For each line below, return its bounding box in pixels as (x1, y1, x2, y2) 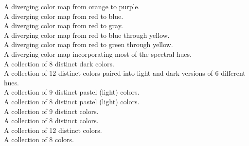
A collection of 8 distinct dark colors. (4, 58, 114, 68)
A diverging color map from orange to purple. (4, 1, 140, 11)
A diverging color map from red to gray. (4, 20, 123, 31)
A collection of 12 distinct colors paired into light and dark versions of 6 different (4, 68, 246, 78)
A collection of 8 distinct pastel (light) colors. (4, 96, 140, 106)
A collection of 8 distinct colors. (4, 115, 99, 126)
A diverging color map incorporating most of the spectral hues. (4, 49, 192, 59)
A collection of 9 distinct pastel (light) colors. (4, 87, 140, 97)
